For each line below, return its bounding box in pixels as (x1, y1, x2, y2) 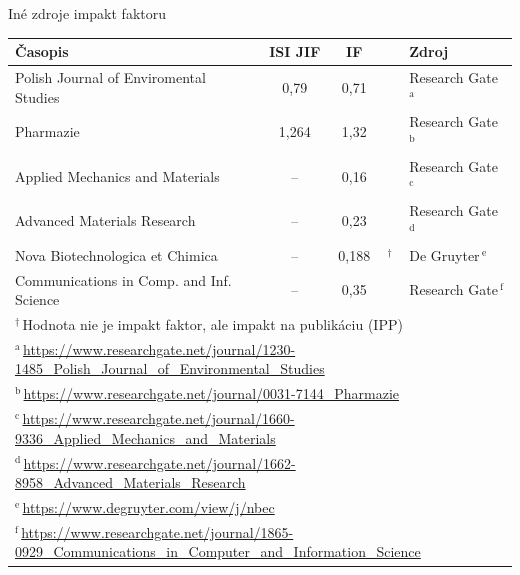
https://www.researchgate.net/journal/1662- (23, 452, 296, 473)
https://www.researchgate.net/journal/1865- (21, 521, 294, 542)
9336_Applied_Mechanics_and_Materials (15, 427, 276, 448)
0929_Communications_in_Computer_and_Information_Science (15, 541, 421, 562)
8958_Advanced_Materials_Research (15, 472, 246, 493)
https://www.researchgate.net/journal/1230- (23, 338, 296, 359)
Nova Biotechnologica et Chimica (15, 244, 218, 265)
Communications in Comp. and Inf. (15, 269, 232, 290)
